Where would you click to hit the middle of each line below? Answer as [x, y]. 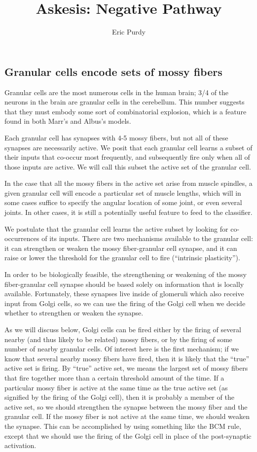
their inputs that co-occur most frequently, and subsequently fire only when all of [127, 157]
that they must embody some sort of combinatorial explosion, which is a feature [126, 111]
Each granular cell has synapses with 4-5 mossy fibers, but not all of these [116, 137]
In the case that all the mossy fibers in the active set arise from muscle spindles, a [128, 183]
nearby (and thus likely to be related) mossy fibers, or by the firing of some [118, 339]
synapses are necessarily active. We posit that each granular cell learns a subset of [128, 147]
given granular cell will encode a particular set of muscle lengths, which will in [123, 192]
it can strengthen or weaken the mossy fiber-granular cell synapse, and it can [121, 248]
